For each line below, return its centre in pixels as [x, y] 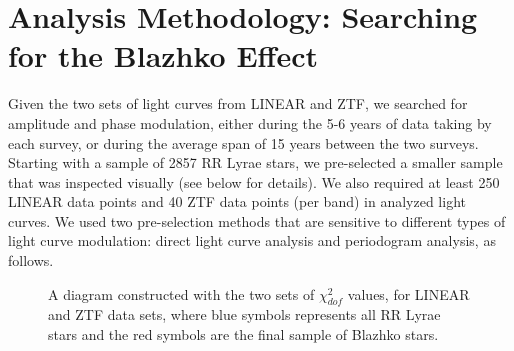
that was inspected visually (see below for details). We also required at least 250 [254, 181]
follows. [31, 260]
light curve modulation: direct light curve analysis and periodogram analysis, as [252, 240]
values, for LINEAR [408, 293]
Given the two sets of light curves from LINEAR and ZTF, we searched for [238, 103]
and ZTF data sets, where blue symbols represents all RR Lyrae [244, 314]
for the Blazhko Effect [163, 55]
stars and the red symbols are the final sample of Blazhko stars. [243, 334]
